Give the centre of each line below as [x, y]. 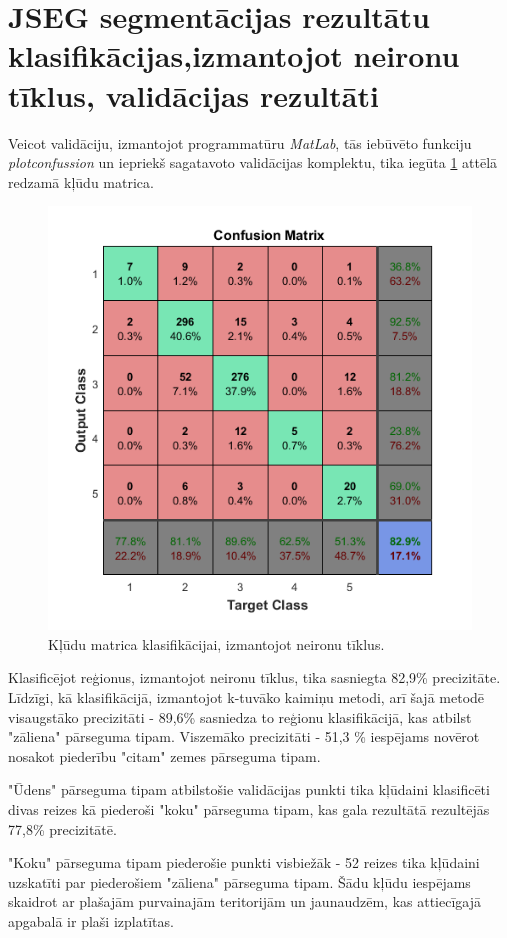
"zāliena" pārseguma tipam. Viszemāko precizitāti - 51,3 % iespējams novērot [244, 736]
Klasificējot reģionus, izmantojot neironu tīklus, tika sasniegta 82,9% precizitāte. [254, 677]
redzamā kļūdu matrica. [81, 181]
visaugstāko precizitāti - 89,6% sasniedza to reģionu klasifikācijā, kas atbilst [240, 716]
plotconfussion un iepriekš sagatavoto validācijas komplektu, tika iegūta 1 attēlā [253, 162]
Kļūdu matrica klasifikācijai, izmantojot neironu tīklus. [216, 643]
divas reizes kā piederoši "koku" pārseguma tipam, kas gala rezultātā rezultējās [249, 809]
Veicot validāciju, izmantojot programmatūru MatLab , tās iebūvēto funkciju [240, 142]
